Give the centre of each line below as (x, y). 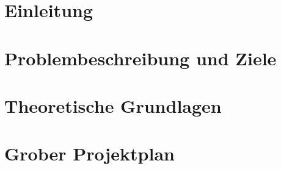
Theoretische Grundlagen (113, 105)
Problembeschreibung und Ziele (140, 58)
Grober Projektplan (89, 153)
